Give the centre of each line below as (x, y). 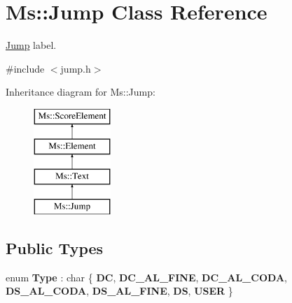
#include (25, 68)
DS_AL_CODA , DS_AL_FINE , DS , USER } (119, 291)
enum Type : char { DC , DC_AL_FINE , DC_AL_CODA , (146, 277)
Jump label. (31, 45)
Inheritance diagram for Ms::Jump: (81, 92)
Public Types (55, 248)
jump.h (76, 68)
